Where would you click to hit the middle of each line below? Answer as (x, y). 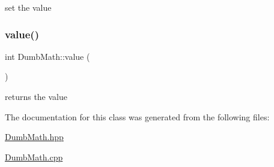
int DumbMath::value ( (47, 56)
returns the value (36, 96)
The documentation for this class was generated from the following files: (137, 116)
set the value (28, 7)
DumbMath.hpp (34, 137)
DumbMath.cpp (34, 157)
